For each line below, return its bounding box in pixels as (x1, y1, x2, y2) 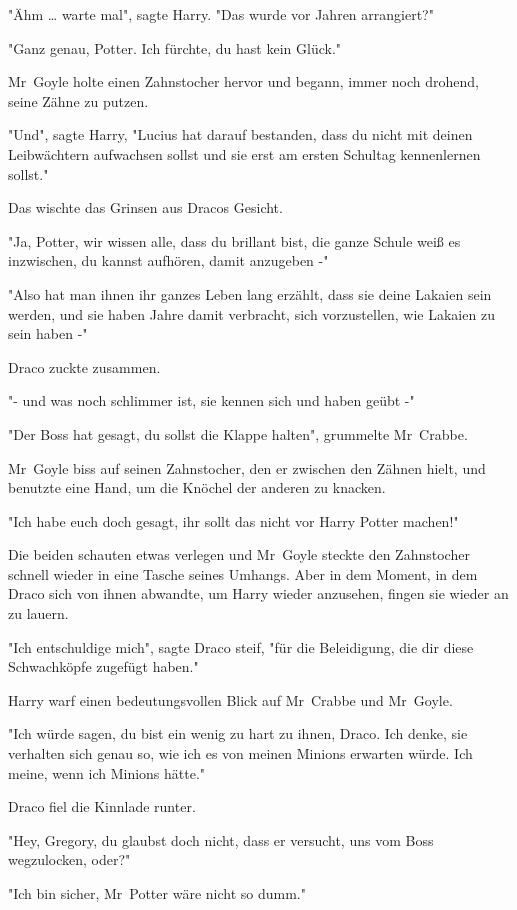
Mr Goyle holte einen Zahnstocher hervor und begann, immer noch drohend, (8, 71, 480, 92)
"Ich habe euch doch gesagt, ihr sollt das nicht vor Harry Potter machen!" (8, 510, 459, 531)
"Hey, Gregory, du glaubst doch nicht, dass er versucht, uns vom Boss (8, 829, 434, 850)
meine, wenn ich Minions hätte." (8, 762, 206, 783)
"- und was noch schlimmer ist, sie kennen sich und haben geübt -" (8, 390, 415, 411)
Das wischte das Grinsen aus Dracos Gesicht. (8, 197, 283, 218)
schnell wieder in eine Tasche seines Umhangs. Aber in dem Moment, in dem (8, 563, 478, 584)
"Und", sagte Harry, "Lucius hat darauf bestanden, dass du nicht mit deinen (8, 124, 473, 145)
